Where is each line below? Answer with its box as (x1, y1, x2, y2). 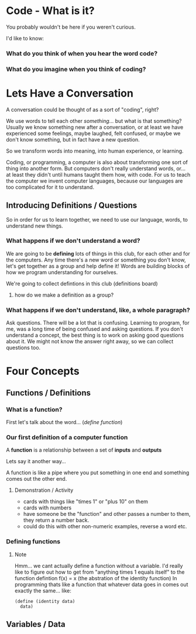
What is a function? (6, 405, 63, 414)
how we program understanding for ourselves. (6, 268, 118, 275)
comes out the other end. (6, 475, 67, 483)
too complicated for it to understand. (6, 183, 95, 191)
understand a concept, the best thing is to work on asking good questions (6, 332, 184, 339)
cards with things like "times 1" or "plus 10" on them (23, 498, 148, 505)
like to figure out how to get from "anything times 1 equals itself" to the (14, 568, 185, 576)
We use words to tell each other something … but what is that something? (6, 117, 182, 124)
